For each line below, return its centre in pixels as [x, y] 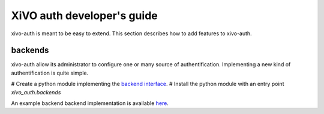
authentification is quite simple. [50, 73]
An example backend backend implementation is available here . [90, 103]
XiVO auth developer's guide [85, 16]
